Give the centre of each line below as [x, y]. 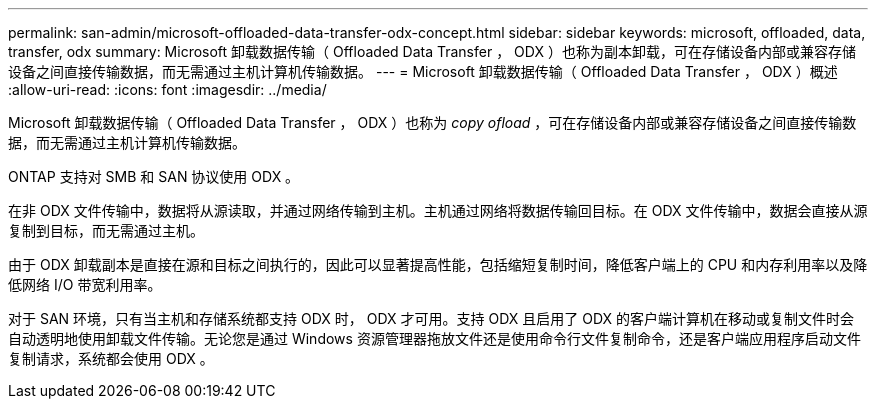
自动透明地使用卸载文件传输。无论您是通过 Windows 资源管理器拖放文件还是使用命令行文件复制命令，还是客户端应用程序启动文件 [434, 338]
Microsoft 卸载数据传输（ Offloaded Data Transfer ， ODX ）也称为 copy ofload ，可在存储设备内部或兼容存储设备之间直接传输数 [432, 122]
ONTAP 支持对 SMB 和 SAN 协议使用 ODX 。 [154, 176]
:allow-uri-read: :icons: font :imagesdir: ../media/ [167, 89]
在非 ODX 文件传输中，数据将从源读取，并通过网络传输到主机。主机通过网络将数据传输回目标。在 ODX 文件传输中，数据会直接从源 [438, 210]
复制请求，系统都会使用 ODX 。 [111, 358]
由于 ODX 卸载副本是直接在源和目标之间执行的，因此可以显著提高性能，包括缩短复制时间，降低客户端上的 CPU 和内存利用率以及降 [438, 264]
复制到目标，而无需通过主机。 [106, 230]
